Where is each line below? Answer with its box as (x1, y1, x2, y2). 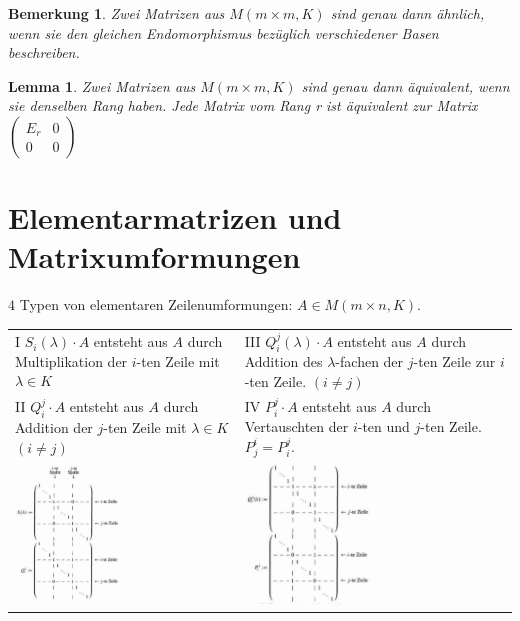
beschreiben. (8, 42, 80, 63)
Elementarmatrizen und (8, 197, 342, 238)
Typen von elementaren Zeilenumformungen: (19, 294, 293, 315)
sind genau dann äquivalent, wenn (301, 75, 510, 96)
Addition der (15, 417, 93, 438)
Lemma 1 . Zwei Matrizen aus (8, 75, 196, 96)
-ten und (357, 416, 410, 437)
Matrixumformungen (8, 236, 301, 277)
